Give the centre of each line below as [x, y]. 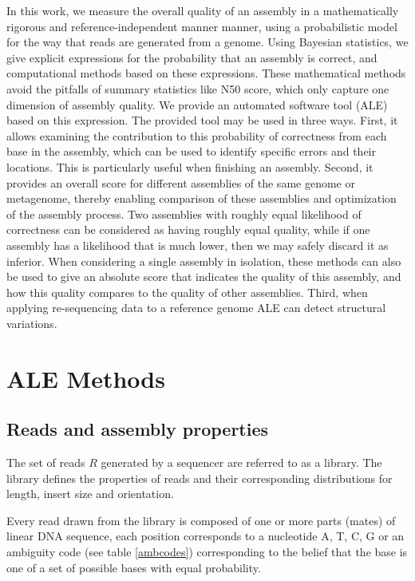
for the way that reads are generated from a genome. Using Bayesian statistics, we [207, 42]
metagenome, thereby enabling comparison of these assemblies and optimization [202, 198]
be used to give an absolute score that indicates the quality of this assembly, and [204, 277]
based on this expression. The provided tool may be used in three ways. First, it [202, 120]
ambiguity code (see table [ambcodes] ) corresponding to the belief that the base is [207, 552]
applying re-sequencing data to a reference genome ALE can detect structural [196, 308]
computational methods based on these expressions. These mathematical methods [206, 73]
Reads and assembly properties [138, 429]
